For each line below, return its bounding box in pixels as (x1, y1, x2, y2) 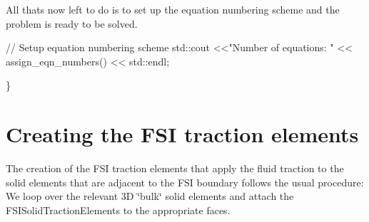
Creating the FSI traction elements (6, 120, 359, 149)
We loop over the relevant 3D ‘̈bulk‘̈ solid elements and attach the (6, 189, 294, 203)
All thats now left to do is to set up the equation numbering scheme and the (6, 2, 340, 16)
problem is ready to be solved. (6, 16, 138, 31)
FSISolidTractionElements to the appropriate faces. (6, 202, 231, 217)
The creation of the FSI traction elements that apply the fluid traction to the (6, 161, 344, 176)
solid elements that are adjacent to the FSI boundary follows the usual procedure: (6, 174, 364, 189)
